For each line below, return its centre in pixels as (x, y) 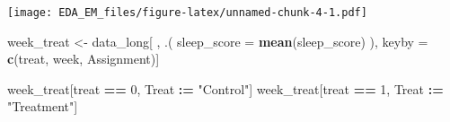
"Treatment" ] (43, 106)
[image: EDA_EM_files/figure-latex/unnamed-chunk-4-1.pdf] (187, 13)
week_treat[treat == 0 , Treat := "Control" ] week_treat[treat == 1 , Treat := (225, 88)
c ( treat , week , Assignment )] (84, 59)
